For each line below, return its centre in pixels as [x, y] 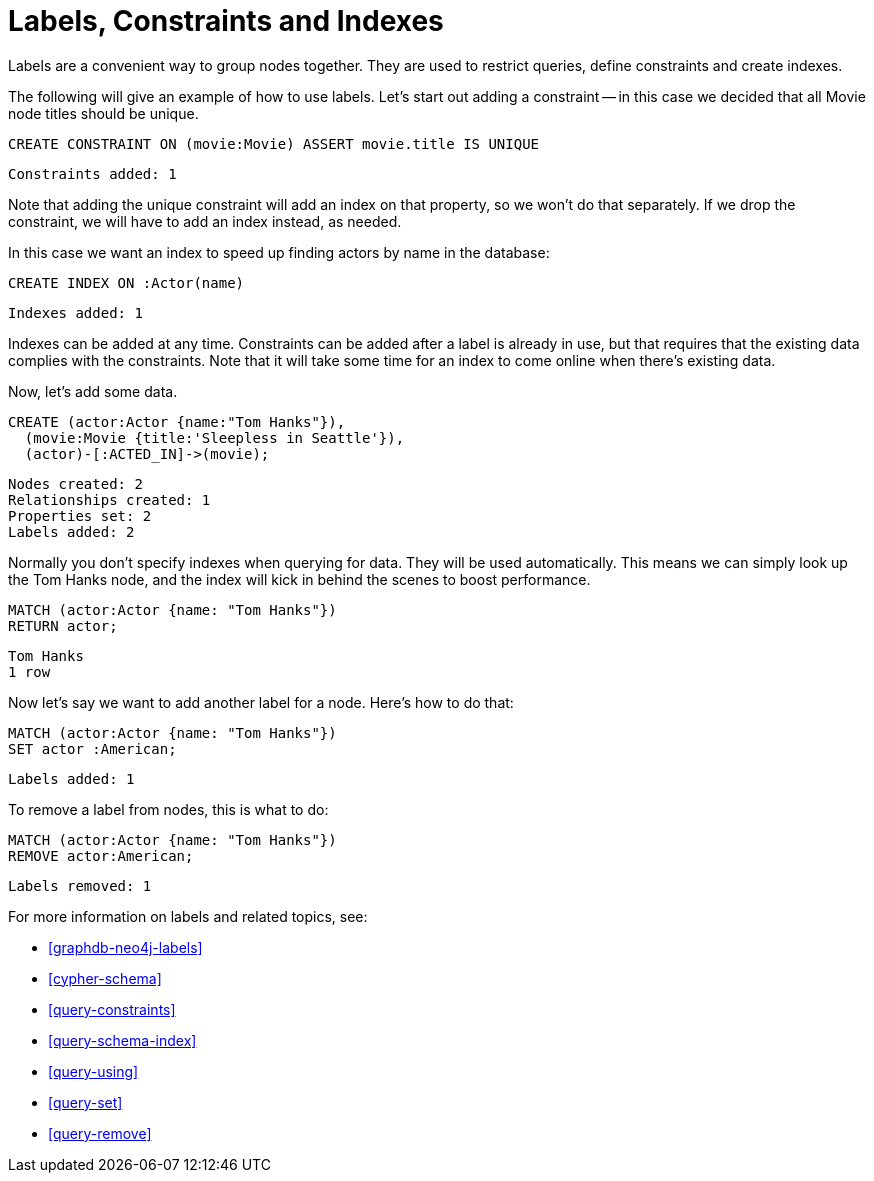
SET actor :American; [92, 748]
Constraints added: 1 [92, 173]
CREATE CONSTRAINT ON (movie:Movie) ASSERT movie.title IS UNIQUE [274, 143]
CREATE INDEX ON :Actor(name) [126, 282]
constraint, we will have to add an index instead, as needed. [205, 221]
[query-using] [93, 1071]
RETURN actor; [63, 625]
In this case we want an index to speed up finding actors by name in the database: [279, 252]
